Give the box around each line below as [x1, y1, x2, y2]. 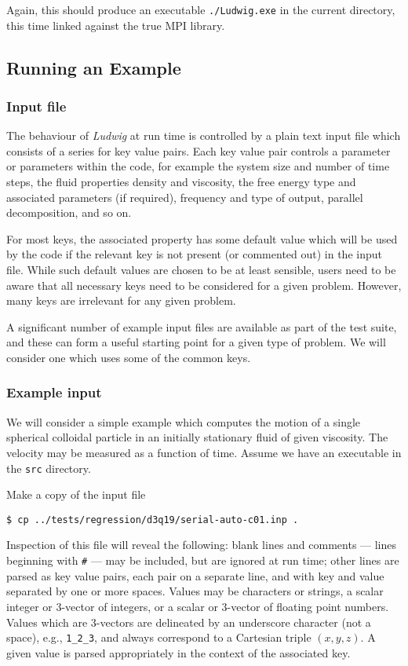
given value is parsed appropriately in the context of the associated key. [6, 644, 351, 661]
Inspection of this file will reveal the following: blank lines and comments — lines [6, 536, 397, 553]
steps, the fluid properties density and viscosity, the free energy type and [6, 174, 356, 190]
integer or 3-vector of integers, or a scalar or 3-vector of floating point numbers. [6, 598, 389, 614]
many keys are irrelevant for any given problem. [6, 292, 236, 309]
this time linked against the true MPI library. [6, 16, 225, 33]
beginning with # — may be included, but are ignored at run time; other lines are [6, 552, 399, 569]
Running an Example [6, 55, 181, 79]
